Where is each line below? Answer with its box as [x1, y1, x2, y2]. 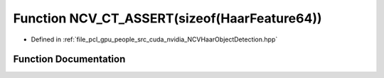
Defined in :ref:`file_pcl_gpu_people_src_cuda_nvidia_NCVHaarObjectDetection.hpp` [31, 35, 278, 44]
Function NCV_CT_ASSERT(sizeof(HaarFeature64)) [13, 11, 323, 26]
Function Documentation [13, 53, 126, 65]
